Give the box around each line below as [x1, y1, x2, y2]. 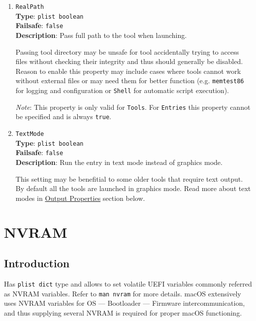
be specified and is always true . [15, 111, 111, 122]
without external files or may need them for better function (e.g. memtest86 [15, 75, 244, 86]
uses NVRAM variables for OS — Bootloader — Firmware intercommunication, [4, 298, 245, 308]
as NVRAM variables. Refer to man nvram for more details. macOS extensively [4, 288, 241, 298]
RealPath [15, 3, 44, 10]
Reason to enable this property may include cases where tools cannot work [15, 65, 241, 76]
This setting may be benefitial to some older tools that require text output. [15, 173, 243, 184]
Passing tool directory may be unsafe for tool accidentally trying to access [15, 46, 239, 57]
